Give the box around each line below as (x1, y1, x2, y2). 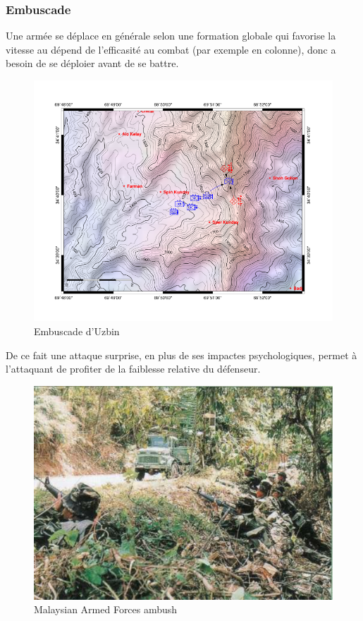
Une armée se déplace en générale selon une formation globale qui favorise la (6, 28, 336, 43)
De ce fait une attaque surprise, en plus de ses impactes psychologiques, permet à (6, 347, 357, 362)
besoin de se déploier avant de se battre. (6, 56, 179, 71)
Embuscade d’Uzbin (34, 324, 120, 339)
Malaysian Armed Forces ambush (34, 602, 178, 617)
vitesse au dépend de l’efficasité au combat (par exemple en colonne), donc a (6, 42, 336, 56)
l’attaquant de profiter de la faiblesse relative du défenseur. (6, 361, 261, 376)
